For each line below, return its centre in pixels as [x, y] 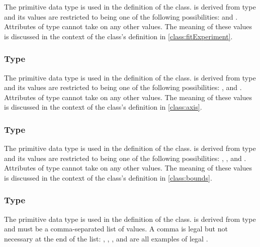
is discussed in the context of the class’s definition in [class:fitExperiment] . [118, 36]
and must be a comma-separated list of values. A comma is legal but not [116, 229]
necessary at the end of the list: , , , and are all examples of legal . [106, 238]
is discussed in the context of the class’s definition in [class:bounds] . [108, 177]
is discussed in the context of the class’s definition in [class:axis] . [103, 107]
